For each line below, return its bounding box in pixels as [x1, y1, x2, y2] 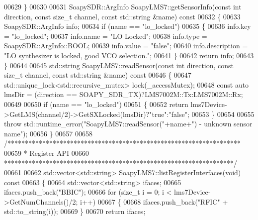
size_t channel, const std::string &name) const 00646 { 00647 [4, 70, 191, 80]
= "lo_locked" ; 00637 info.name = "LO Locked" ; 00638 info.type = [4, 30, 207, 41]
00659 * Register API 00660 [4, 147, 89, 158]
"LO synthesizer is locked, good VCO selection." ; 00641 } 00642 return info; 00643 [4, 50, 254, 60]
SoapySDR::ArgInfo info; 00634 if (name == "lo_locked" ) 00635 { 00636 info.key [4, 21, 251, 31]
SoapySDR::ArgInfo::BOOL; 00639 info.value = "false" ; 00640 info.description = [4, 40, 248, 51]
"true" [149, 109, 167, 119]
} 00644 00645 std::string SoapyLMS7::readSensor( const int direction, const [4, 60, 234, 70]
